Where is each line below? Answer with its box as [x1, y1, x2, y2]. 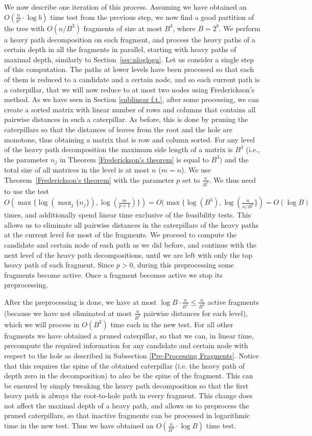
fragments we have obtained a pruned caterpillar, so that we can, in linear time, [4, 330, 254, 341]
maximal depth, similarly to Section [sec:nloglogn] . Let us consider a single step [4, 54, 254, 64]
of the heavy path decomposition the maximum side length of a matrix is [4, 144, 233, 155]
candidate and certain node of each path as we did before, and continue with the [4, 239, 257, 250]
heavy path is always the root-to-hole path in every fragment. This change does [4, 390, 253, 401]
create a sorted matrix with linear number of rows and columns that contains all [4, 104, 256, 114]
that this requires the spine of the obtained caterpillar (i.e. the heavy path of [4, 360, 245, 371]
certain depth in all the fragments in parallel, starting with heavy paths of [4, 44, 236, 55]
